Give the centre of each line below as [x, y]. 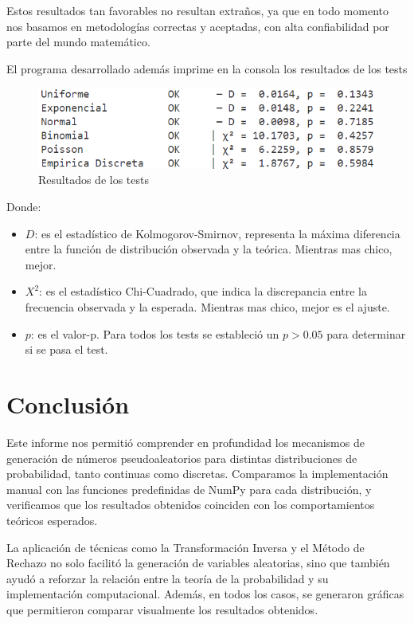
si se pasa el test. [66, 349]
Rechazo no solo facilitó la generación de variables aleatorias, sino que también [198, 563]
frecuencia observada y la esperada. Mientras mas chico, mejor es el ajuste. [207, 307]
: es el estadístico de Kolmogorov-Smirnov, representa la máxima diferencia [217, 233]
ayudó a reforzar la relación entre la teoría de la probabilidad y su [168, 578]
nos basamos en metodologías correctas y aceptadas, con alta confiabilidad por [198, 26]
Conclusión [68, 404]
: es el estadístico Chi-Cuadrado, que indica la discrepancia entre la [203, 291]
